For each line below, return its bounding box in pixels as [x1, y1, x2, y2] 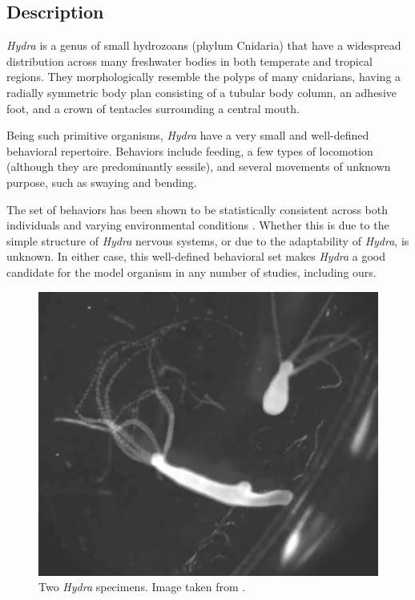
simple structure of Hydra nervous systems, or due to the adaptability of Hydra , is [6, 232, 409, 249]
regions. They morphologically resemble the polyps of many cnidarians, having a [6, 68, 401, 85]
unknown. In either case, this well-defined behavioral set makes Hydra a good [6, 248, 386, 265]
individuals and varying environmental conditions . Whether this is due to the [6, 217, 389, 233]
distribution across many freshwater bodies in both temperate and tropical [6, 52, 373, 69]
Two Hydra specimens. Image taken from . [38, 578, 246, 595]
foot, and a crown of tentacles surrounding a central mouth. [6, 99, 300, 116]
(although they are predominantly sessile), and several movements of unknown [6, 158, 391, 175]
